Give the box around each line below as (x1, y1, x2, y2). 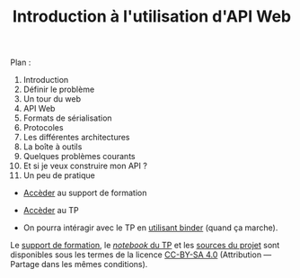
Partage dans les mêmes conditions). (10, 259, 148, 270)
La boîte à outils (22, 141, 83, 152)
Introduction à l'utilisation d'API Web (13, 6, 291, 27)
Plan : (10, 57, 31, 68)
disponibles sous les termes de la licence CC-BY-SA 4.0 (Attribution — (10, 249, 272, 260)
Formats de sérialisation (22, 112, 112, 123)
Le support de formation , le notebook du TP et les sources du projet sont (10, 240, 280, 251)
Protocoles (22, 122, 64, 133)
